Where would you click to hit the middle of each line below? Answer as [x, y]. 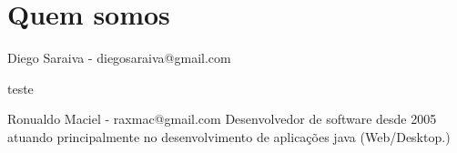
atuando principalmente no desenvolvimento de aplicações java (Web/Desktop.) [229, 136]
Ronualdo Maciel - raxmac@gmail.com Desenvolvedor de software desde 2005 [222, 119]
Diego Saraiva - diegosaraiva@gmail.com [119, 58]
